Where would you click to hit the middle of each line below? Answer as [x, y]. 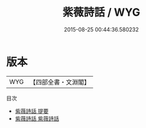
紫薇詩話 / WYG [101, 12]
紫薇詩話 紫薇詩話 [37, 118]
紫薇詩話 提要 [32, 111]
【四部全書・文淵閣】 [60, 82]
